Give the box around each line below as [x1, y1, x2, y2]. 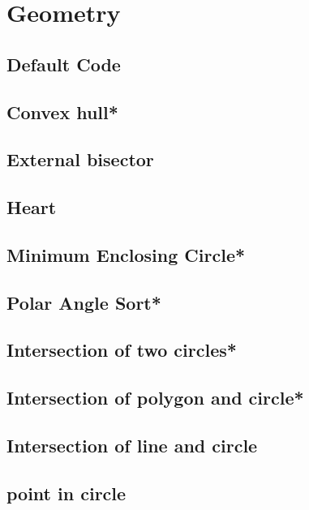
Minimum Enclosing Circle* [6, 242, 246, 267]
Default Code [6, 51, 121, 76]
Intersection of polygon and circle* [6, 385, 304, 410]
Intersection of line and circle [6, 433, 258, 458]
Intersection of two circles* [6, 337, 237, 362]
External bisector [6, 147, 154, 172]
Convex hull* [6, 99, 118, 124]
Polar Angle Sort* [6, 289, 161, 315]
